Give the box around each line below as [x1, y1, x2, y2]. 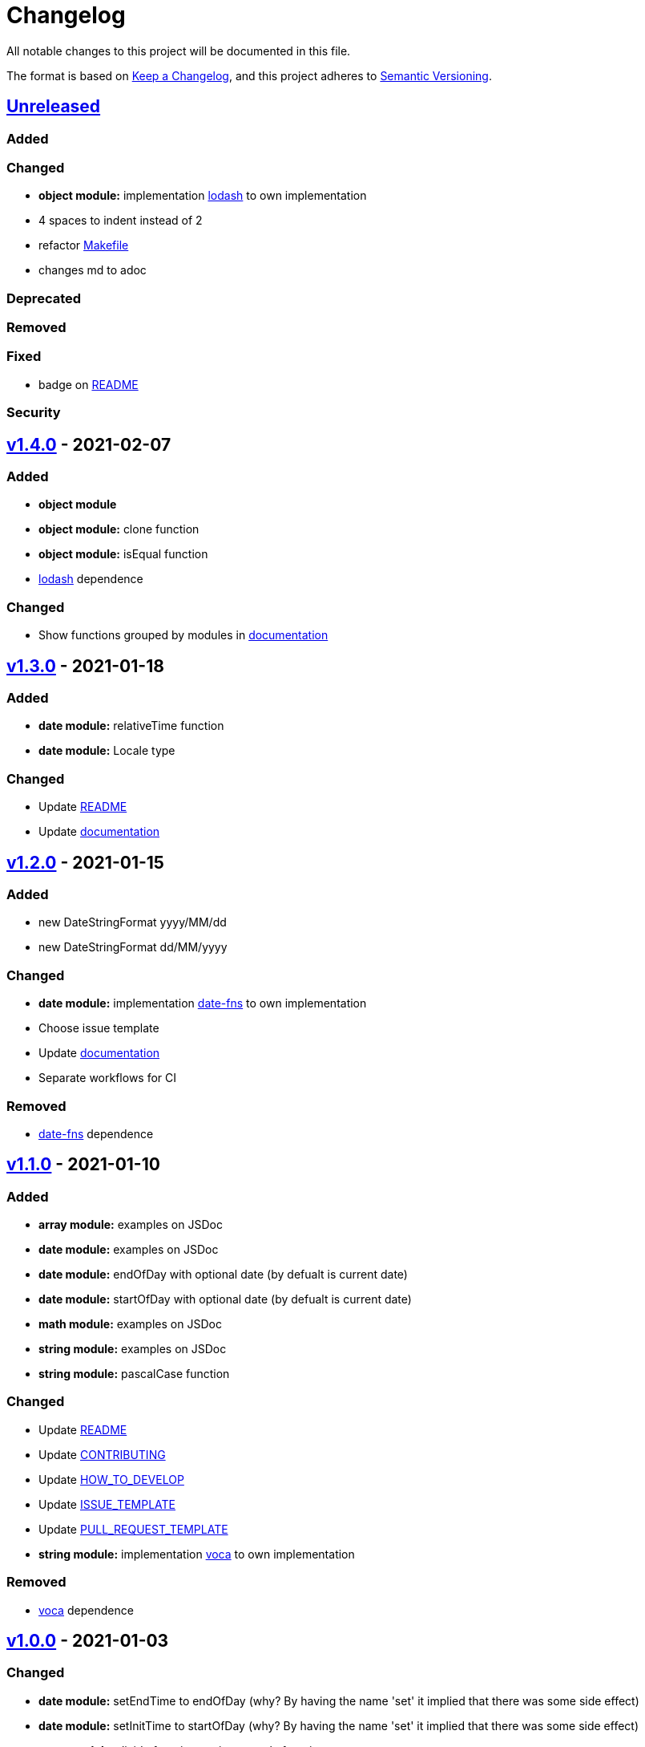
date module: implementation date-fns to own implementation [38, 996, 367, 1011]
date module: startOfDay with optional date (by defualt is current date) [38, 1292, 412, 1307]
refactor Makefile [38, 238, 129, 253]
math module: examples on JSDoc [38, 1317, 222, 1332]
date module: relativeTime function [38, 719, 224, 733]
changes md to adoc [38, 263, 147, 278]
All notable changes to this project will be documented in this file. [6, 43, 351, 58]
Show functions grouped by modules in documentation [38, 628, 329, 642]
